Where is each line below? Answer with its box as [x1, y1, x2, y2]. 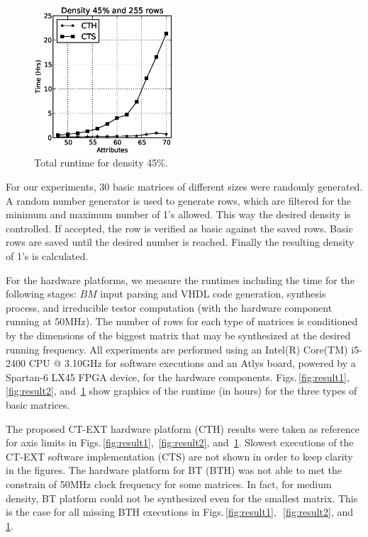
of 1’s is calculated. [6, 249, 89, 264]
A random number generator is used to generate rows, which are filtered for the [6, 193, 352, 208]
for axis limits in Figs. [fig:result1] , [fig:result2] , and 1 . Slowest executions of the [6, 435, 354, 450]
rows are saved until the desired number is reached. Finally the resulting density [6, 234, 355, 249]
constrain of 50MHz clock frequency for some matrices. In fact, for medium [6, 476, 332, 491]
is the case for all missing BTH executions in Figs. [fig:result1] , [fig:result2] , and [6, 504, 353, 519]
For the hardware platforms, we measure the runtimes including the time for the [6, 272, 355, 287]
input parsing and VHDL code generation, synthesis [100, 286, 326, 301]
